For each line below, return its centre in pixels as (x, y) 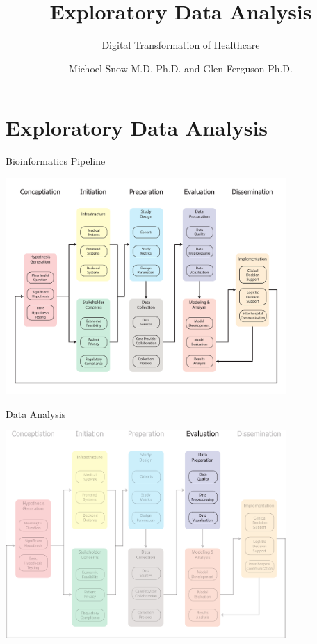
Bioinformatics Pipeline (56, 161)
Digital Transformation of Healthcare (181, 45)
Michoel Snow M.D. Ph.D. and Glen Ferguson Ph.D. (181, 68)
